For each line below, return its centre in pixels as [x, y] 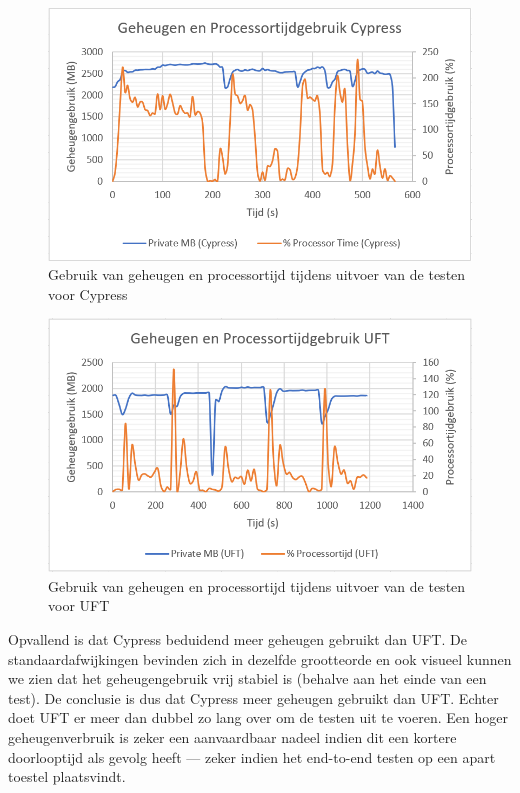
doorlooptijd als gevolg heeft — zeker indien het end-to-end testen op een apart [252, 756]
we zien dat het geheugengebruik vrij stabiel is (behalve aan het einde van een [247, 678]
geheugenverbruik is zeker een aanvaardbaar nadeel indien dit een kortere [232, 737]
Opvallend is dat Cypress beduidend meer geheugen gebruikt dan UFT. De [237, 639]
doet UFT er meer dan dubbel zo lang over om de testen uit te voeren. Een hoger [258, 717]
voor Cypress [88, 293]
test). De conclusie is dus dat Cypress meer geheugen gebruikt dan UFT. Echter [253, 697]
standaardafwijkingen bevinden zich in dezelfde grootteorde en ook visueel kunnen [260, 658]
